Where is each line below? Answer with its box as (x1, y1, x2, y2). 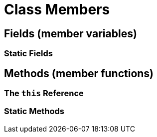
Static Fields (4, 48, 53, 59)
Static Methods (4, 106, 64, 117)
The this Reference (4, 88, 84, 99)
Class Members (4, 1, 110, 18)
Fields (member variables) (4, 27, 137, 40)
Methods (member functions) (4, 67, 154, 80)
